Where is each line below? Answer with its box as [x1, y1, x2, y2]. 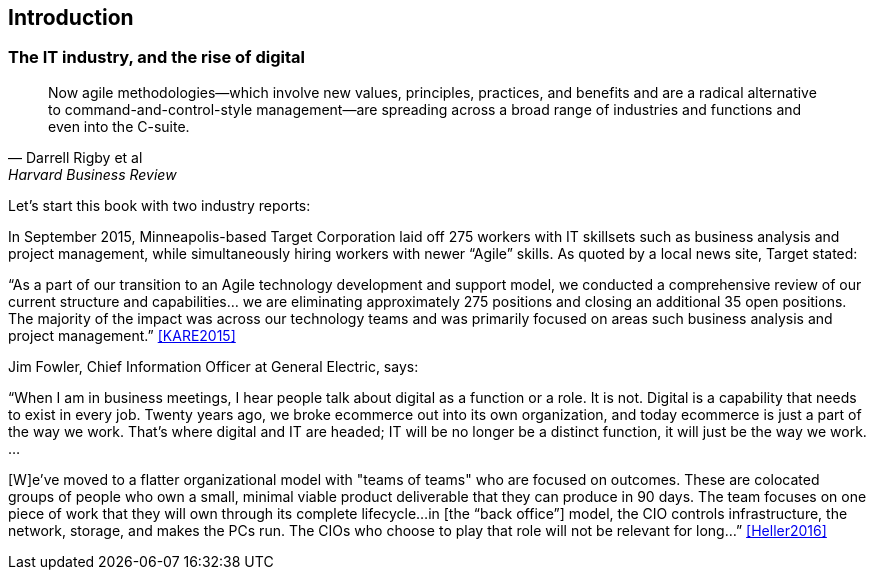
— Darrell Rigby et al [8, 148, 143, 166]
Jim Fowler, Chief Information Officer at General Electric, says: [8, 357, 419, 375]
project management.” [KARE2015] [8, 326, 236, 344]
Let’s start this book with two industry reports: [8, 196, 311, 214]
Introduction [8, 5, 134, 30]
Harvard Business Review [8, 165, 177, 183]
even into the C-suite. [48, 117, 190, 135]
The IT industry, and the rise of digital [8, 47, 305, 68]
